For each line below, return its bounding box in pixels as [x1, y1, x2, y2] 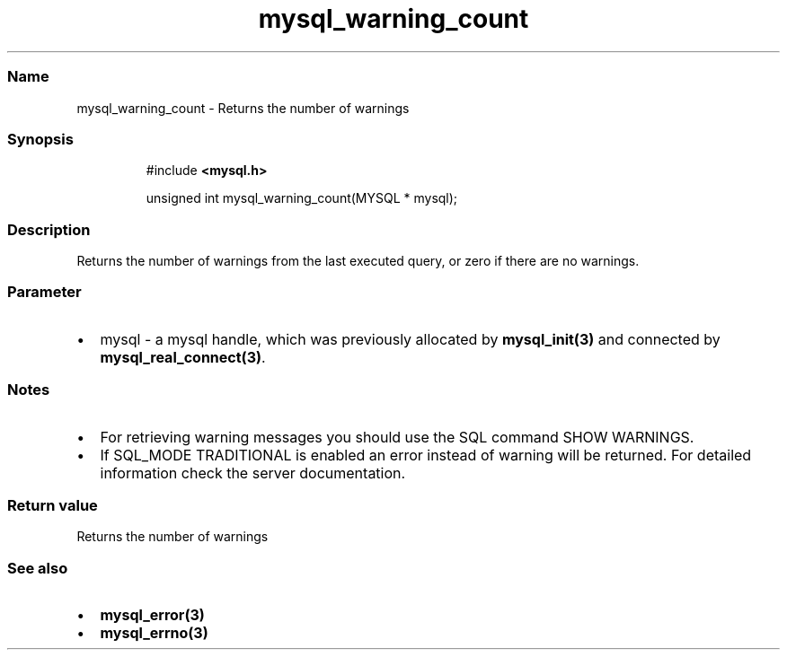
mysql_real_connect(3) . [100, 347, 266, 366]
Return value [7, 495, 98, 514]
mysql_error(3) [100, 606, 205, 624]
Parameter [7, 283, 82, 302]
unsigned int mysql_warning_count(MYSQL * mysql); [146, 190, 458, 206]
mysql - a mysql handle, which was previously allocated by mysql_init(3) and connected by [100, 329, 721, 348]
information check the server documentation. [100, 463, 406, 482]
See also [7, 558, 68, 577]
